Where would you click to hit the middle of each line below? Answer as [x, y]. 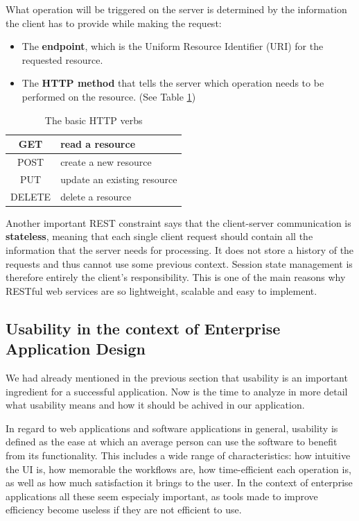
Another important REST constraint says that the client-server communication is [178, 222]
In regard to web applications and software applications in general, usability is [172, 428]
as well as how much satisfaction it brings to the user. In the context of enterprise [179, 482]
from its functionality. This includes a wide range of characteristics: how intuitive [178, 455]
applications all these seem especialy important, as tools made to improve [162, 496]
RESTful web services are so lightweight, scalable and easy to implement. [161, 290]
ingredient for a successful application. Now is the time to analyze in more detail [177, 391]
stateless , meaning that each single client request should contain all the [159, 236]
